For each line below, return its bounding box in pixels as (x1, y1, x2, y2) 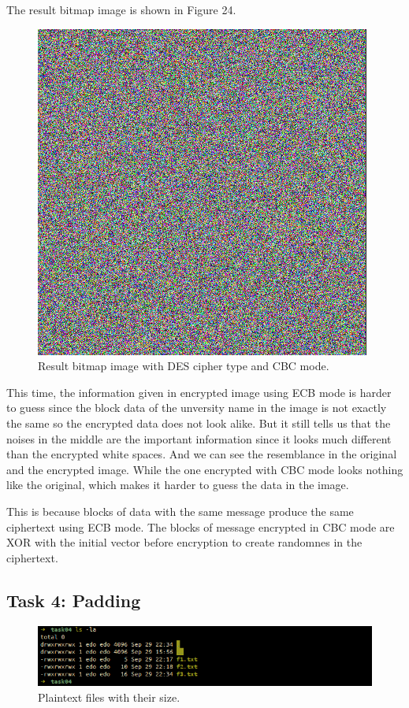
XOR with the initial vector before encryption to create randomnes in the (6, 534, 363, 550)
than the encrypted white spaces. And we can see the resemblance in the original (6, 446, 397, 462)
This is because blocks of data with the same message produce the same (6, 502, 354, 519)
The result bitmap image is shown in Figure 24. (6, 2, 236, 17)
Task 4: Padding (6, 588, 141, 612)
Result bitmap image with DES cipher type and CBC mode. (38, 358, 329, 374)
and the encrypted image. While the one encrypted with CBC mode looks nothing (6, 461, 403, 477)
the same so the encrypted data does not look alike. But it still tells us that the (6, 414, 391, 431)
